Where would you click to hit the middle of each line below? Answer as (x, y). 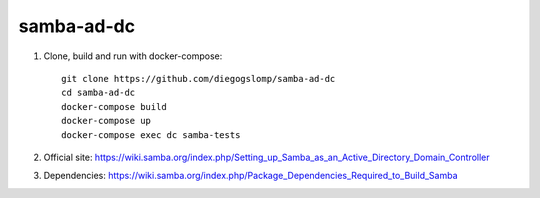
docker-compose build (114, 106)
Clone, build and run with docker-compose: (133, 56)
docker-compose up (106, 121)
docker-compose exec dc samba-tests (151, 134)
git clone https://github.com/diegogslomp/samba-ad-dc (198, 78)
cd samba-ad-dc (98, 93)
